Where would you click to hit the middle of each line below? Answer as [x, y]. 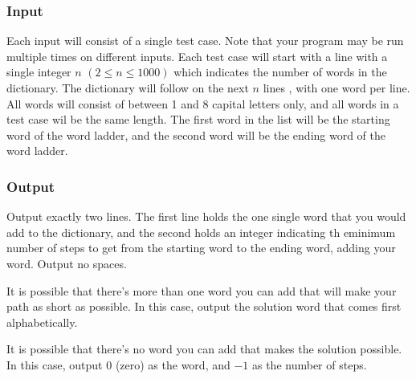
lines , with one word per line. [336, 88]
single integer [39, 72]
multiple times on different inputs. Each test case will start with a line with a [197, 56]
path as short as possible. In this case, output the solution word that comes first [204, 306]
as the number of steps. [309, 364]
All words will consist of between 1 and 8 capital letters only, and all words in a [203, 103]
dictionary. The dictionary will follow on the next [128, 88]
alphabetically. [42, 322]
